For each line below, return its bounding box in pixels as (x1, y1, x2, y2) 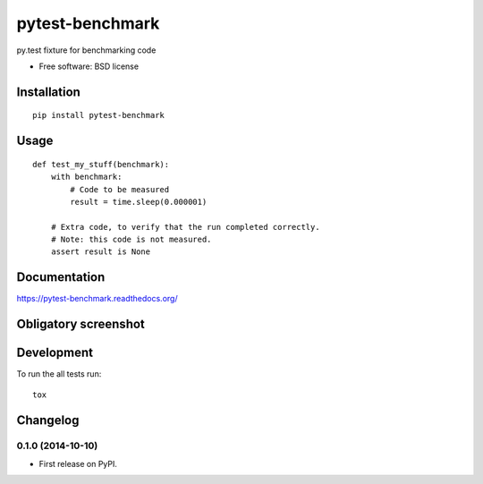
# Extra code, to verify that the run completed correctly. (50, 222, 321, 232)
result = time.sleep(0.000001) (70, 197, 208, 207)
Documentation (16, 269, 106, 285)
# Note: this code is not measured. (50, 234, 212, 245)
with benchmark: (50, 172, 123, 183)
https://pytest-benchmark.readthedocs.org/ (16, 293, 178, 304)
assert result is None (50, 247, 151, 257)
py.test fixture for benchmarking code (16, 45, 157, 55)
